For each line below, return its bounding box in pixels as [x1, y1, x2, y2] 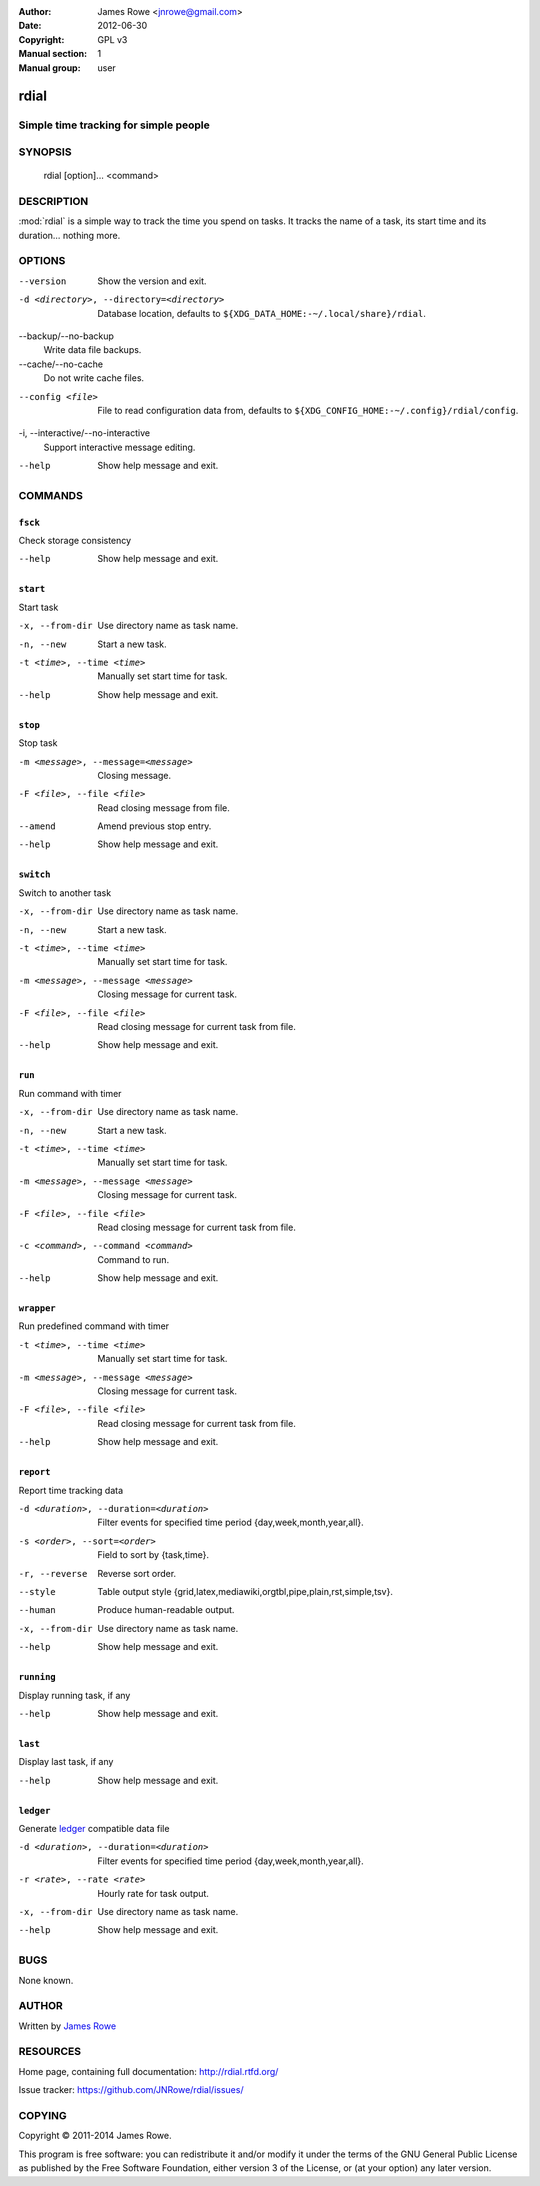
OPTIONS [18, 254, 66, 268]
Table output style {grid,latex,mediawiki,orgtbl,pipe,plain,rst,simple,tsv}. [97, 1585, 394, 1597]
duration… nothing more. [18, 229, 121, 241]
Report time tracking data [18, 1484, 124, 1496]
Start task [18, 601, 59, 613]
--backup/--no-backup [18, 330, 115, 342]
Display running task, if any [18, 1689, 131, 1701]
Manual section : [18, 48, 88, 60]
